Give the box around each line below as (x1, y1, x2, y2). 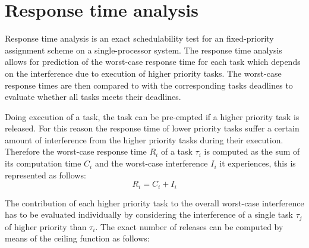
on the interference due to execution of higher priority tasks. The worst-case (5, 67, 282, 79)
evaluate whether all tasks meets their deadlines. (5, 90, 181, 103)
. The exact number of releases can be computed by (95, 220, 283, 233)
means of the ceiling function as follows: (5, 232, 150, 244)
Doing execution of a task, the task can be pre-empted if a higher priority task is (5, 110, 299, 123)
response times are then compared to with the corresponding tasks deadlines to (5, 79, 293, 91)
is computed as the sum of (204, 145, 300, 158)
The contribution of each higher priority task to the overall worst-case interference (5, 196, 304, 209)
